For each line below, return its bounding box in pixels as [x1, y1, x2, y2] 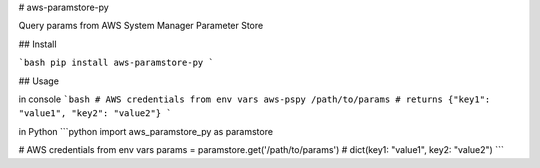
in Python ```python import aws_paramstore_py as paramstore [18, 125, 274, 137]
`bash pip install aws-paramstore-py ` [18, 57, 214, 69]
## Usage [18, 75, 60, 87]
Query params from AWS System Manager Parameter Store [18, 20, 264, 32]
